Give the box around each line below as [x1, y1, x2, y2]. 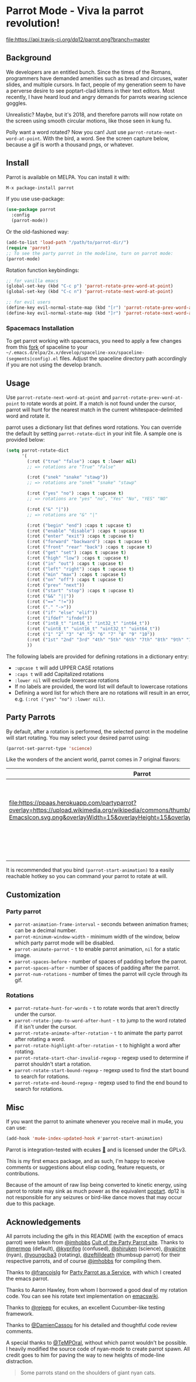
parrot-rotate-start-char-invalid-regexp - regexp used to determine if [14, 1055, 188, 1062]
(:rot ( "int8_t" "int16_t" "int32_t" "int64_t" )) [27, 620, 150, 626]
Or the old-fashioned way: [6, 228, 69, 236]
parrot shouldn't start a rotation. [14, 1060, 92, 1067]
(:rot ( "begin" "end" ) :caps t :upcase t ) [27, 523, 132, 528]
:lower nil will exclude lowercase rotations [14, 677, 120, 684]
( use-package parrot [6, 207, 57, 213]
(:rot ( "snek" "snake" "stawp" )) [27, 475, 108, 480]
